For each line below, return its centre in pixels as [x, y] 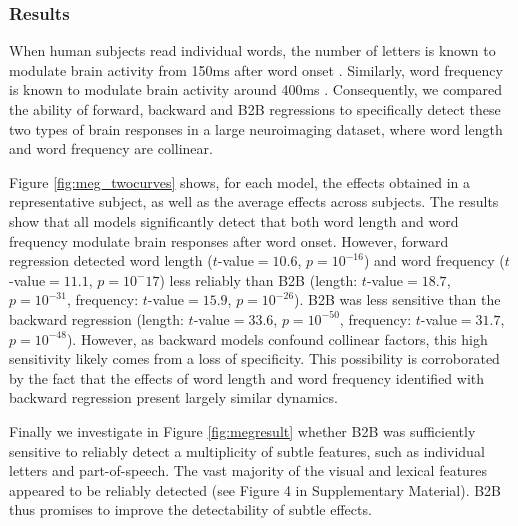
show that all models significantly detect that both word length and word [234, 220]
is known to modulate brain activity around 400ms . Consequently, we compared [256, 89]
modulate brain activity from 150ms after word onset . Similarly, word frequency [256, 69]
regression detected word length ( [111, 260]
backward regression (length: [96, 318]
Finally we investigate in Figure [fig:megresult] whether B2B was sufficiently [242, 430]
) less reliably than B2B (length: [258, 279]
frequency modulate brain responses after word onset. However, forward [229, 240]
